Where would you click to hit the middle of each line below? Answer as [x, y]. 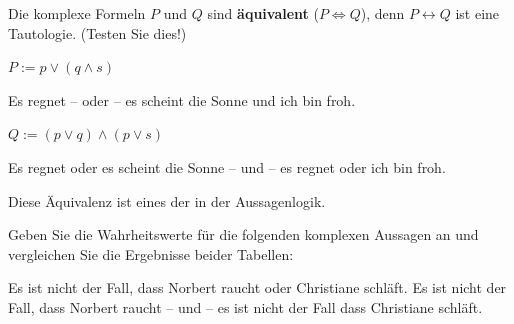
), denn [382, 13]
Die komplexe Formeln [77, 13]
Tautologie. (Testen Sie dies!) [97, 32]
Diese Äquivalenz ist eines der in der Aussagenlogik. [167, 200]
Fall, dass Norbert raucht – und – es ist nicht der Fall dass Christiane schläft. [245, 306]
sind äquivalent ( [263, 13]
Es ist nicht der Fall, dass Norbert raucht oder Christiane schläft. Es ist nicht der [257, 287]
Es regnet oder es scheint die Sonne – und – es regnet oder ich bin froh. [227, 166]
